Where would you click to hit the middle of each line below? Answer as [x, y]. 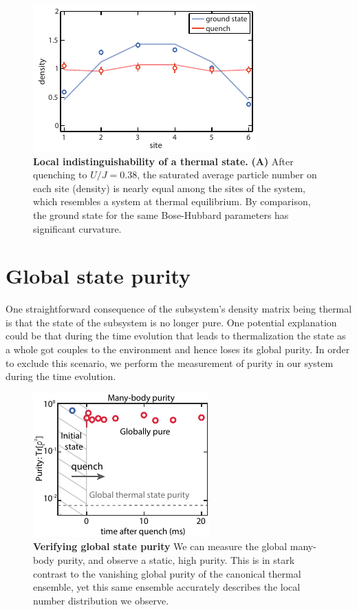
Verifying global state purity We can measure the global [160, 546]
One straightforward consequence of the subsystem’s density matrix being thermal [179, 309]
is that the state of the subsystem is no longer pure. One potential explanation [171, 322]
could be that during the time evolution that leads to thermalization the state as [176, 336]
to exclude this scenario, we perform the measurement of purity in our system [170, 362]
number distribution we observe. [101, 600]
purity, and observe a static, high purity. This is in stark [176, 560]
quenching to [60, 175]
